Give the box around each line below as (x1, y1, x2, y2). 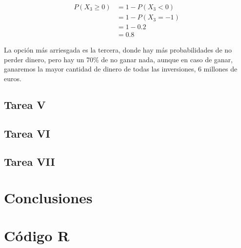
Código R (4, 226, 70, 246)
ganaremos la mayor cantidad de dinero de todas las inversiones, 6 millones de (4, 64, 238, 74)
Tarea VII (4, 154, 55, 169)
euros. (4, 73, 21, 83)
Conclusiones (4, 188, 93, 208)
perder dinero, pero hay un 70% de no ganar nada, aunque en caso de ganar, (4, 54, 233, 64)
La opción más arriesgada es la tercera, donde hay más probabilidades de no (4, 45, 232, 55)
